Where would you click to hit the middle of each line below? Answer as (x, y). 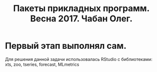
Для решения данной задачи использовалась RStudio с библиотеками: (79, 59)
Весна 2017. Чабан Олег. (81, 19)
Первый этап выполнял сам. (66, 46)
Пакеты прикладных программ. (81, 8)
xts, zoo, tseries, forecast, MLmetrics (42, 64)
